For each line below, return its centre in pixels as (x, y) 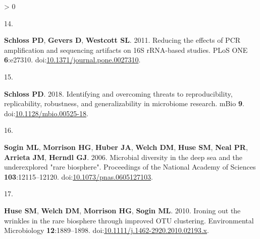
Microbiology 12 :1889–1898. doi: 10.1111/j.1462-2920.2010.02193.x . (107, 230)
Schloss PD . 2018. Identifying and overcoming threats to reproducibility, (118, 93)
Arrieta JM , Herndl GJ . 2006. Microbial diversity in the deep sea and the (123, 157)
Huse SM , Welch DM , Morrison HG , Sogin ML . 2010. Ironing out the (122, 210)
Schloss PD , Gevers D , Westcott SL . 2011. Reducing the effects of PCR (122, 40)
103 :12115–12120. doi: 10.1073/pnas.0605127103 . (79, 176)
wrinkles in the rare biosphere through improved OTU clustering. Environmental (129, 220)
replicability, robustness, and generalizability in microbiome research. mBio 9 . (124, 103)
